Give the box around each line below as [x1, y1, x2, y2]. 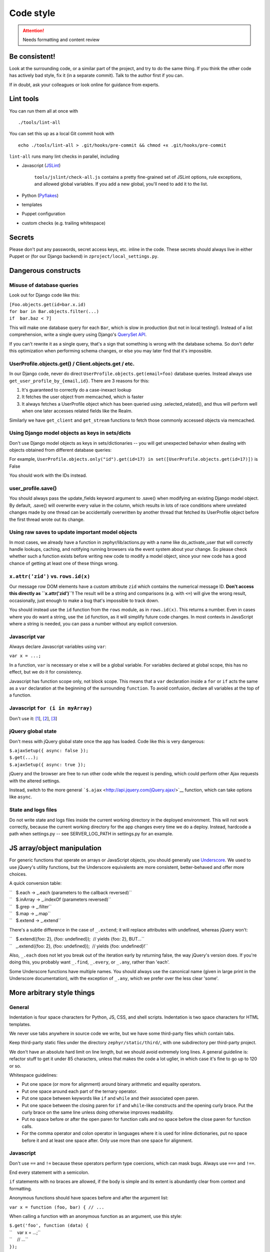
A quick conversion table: [9, 880, 62, 886]
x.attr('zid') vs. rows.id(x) [9, 572, 90, 579]
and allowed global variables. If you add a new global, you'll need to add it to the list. [34, 181, 208, 187]
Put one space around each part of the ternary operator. [21, 1088, 137, 1094]
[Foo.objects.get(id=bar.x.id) [9, 301, 86, 307]
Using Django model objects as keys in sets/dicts [9, 430, 131, 437]
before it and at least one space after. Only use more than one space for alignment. [21, 1137, 193, 1143]
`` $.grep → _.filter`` [9, 903, 52, 909]
